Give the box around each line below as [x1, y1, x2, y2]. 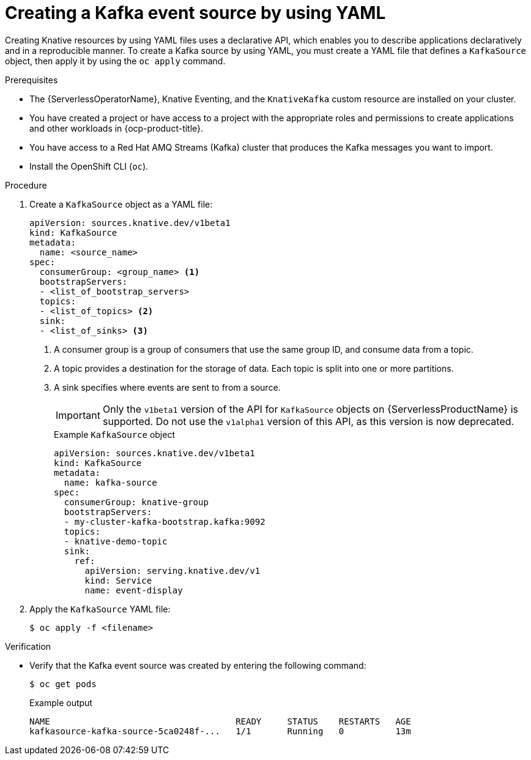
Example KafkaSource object [54, 429, 176, 440]
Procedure [5, 179, 47, 190]
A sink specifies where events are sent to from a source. [54, 382, 281, 393]
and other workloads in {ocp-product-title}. [29, 122, 204, 134]
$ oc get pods [29, 679, 97, 689]
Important [56, 408, 100, 421]
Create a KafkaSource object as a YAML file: [29, 198, 213, 209]
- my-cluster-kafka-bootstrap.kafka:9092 [64, 516, 265, 527]
